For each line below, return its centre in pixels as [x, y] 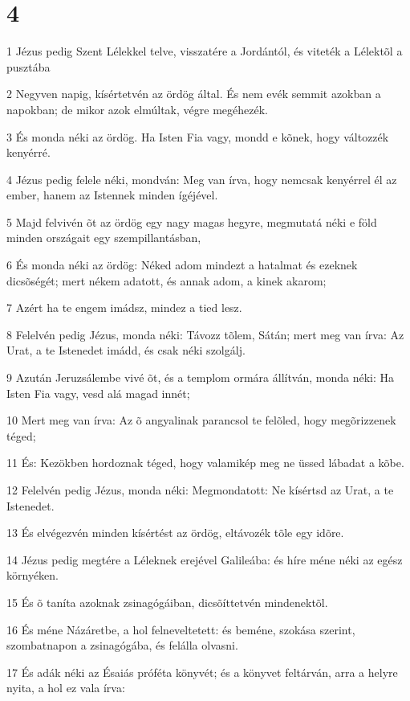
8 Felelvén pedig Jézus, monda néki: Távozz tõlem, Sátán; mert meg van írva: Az [205, 334]
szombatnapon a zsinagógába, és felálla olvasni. [122, 645]
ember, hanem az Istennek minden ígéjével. [112, 195]
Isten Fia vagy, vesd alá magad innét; [98, 393]
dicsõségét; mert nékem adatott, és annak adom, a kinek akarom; [166, 280]
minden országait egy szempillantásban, [104, 238]
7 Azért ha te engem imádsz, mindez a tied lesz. [124, 307]
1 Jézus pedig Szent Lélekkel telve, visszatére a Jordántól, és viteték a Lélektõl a [205, 51]
